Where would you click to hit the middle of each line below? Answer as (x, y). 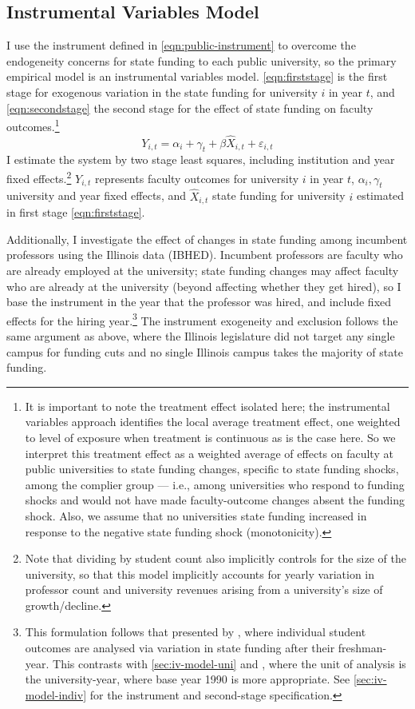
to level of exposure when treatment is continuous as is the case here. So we (210, 437)
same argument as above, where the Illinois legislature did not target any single (201, 335)
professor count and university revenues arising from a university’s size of (204, 590)
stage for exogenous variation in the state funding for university (162, 92)
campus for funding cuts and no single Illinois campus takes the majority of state (205, 351)
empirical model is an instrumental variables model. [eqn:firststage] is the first (197, 76)
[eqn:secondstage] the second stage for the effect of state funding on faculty (190, 108)
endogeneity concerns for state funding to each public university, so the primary (202, 60)
